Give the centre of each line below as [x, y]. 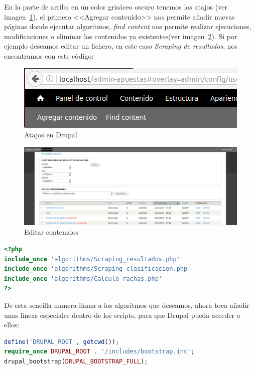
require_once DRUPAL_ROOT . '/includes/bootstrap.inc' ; [99, 352]
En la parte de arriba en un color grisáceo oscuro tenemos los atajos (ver [116, 7]
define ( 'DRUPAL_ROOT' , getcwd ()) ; [62, 342]
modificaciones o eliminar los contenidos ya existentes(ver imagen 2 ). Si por [121, 36]
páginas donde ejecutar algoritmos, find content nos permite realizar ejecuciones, [128, 26]
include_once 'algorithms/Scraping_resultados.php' [92, 259]
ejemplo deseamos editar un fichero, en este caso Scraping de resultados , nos [121, 46]
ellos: [12, 325]
